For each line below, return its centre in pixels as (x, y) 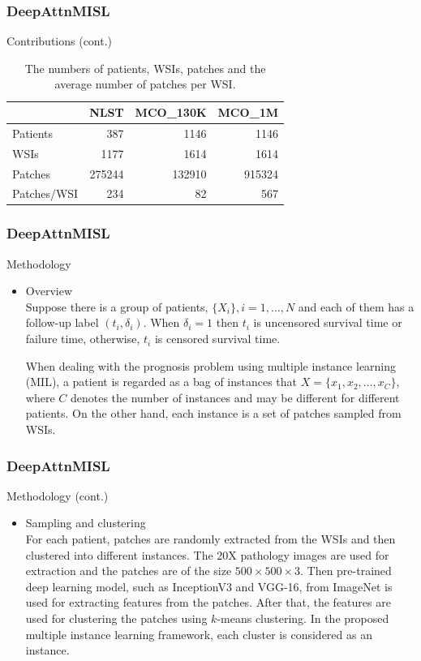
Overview (49, 291)
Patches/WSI (45, 193)
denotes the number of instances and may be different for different (235, 397)
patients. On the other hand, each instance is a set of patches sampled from (213, 413)
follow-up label (62, 322)
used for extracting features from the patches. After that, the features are (208, 602)
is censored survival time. (217, 339)
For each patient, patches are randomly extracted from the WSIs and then (210, 539)
